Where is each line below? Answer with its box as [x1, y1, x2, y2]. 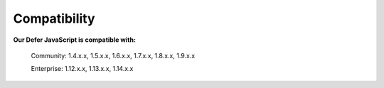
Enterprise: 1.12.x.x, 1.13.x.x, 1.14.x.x [31, 65, 134, 73]
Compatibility [13, 11, 95, 26]
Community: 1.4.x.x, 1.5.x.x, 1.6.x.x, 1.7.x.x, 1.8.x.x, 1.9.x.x [31, 51, 196, 60]
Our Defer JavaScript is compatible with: [13, 35, 137, 44]
